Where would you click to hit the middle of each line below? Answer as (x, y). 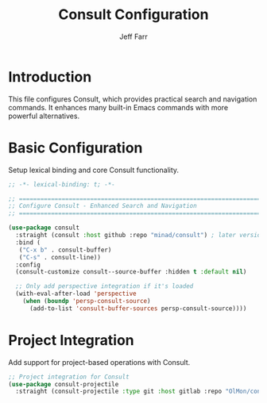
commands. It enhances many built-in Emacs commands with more (118, 107)
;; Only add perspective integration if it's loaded (104, 286)
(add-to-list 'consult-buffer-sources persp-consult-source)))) (138, 308)
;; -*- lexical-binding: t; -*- (62, 184)
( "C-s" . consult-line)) (60, 257)
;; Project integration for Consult (69, 377)
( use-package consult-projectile (64, 384)
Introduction (50, 77)
